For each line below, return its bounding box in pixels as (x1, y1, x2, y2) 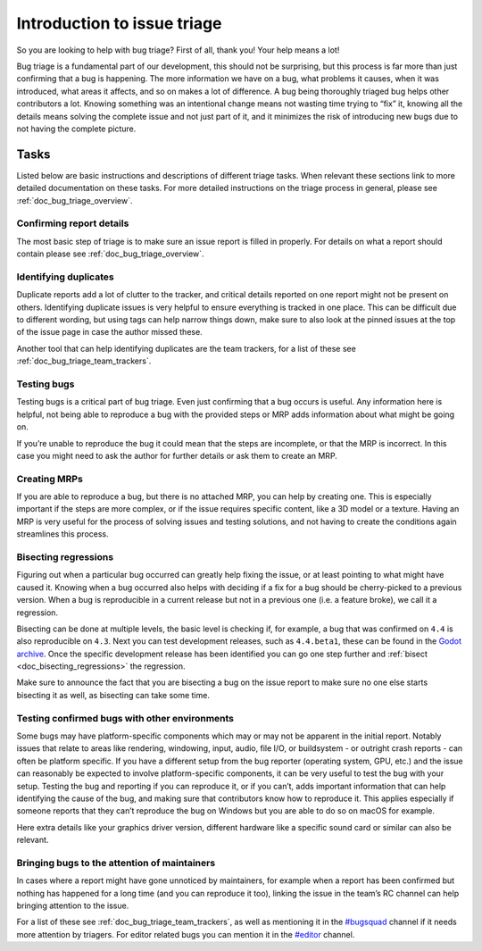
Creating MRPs (16, 472, 84, 485)
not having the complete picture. (16, 123, 137, 134)
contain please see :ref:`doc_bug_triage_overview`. (16, 248, 204, 259)
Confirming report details (16, 217, 129, 229)
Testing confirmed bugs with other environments (16, 712, 235, 724)
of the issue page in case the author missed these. (16, 327, 203, 338)
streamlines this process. (16, 529, 109, 539)
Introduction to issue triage (16, 13, 222, 33)
